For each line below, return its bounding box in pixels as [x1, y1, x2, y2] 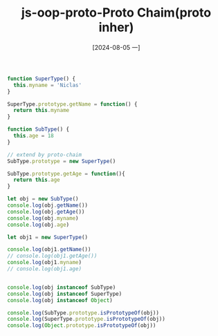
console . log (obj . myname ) [7, 214, 79, 222]
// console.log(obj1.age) [7, 265, 82, 272]
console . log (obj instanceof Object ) [7, 297, 113, 304]
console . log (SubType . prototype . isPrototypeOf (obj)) [7, 309, 159, 316]
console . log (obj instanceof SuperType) [7, 290, 122, 297]
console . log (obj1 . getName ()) [7, 246, 91, 253]
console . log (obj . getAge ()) [7, 208, 85, 215]
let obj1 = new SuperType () [7, 234, 89, 241]
